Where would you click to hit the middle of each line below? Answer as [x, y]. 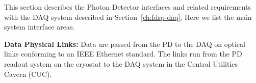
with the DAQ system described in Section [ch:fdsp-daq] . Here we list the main [128, 17]
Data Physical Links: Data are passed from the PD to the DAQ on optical [125, 44]
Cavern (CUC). [28, 74]
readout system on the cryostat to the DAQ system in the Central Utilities [121, 63]
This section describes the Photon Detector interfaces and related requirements [128, 7]
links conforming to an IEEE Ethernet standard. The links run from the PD [123, 54]
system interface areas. [40, 27]
